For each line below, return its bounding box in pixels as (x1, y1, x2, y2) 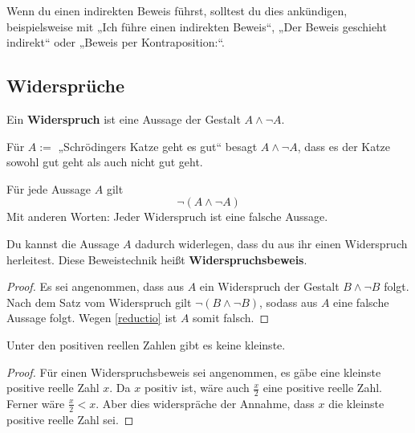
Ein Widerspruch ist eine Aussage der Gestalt (6, 110, 241, 127)
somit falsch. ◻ (193, 309, 270, 326)
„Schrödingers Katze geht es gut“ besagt (58, 137, 258, 154)
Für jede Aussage (6, 180, 92, 197)
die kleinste (328, 394, 384, 411)
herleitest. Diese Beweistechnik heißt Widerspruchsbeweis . (6, 251, 307, 268)
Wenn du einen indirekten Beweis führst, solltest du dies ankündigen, (6, 2, 348, 18)
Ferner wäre (6, 394, 65, 411)
